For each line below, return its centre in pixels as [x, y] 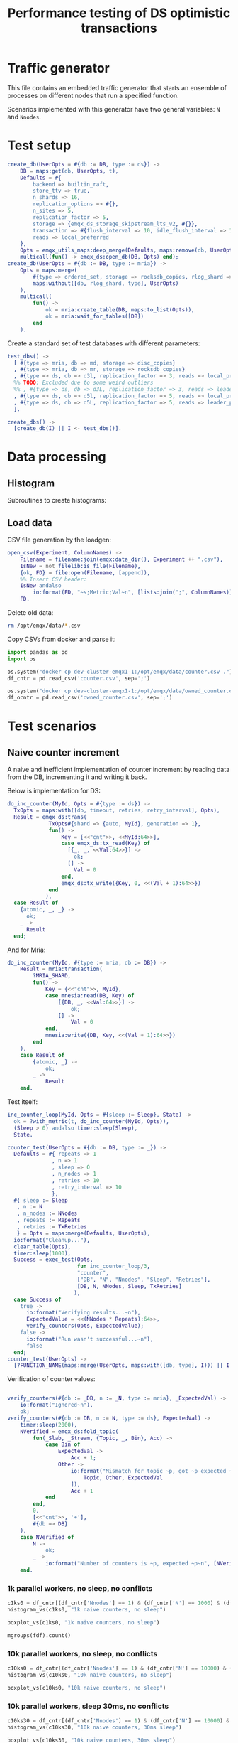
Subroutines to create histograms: [57, 500]
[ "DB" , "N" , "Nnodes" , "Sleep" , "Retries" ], [144, 1280]
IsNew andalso [41, 586]
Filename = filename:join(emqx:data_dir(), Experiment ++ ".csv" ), [121, 559]
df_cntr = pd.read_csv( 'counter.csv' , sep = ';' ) [79, 678]
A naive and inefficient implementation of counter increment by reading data [119, 770]
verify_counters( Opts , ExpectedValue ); [85, 1326]
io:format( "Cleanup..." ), [52, 1240]
